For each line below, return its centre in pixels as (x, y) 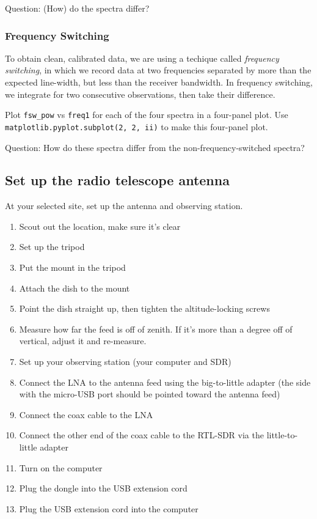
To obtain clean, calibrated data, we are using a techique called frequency (142, 58)
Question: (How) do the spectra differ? (77, 8)
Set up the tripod (52, 247)
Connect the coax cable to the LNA (86, 414)
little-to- (282, 435)
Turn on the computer (61, 467)
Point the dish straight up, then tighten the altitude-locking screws (144, 308)
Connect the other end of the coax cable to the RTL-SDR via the (141, 435)
